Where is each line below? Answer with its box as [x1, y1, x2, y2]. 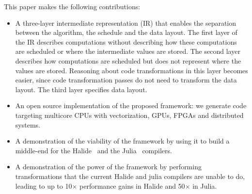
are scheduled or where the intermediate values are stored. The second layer [15, 46, 240, 56]
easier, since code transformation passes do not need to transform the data [15, 75, 237, 85]
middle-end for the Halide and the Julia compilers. [15, 145, 172, 155]
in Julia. [192, 180, 217, 191]
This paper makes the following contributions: [4, 1, 141, 11]
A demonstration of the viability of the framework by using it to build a [15, 136, 230, 146]
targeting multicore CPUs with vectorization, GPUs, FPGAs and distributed [15, 110, 244, 120]
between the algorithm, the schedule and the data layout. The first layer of [15, 27, 237, 37]
